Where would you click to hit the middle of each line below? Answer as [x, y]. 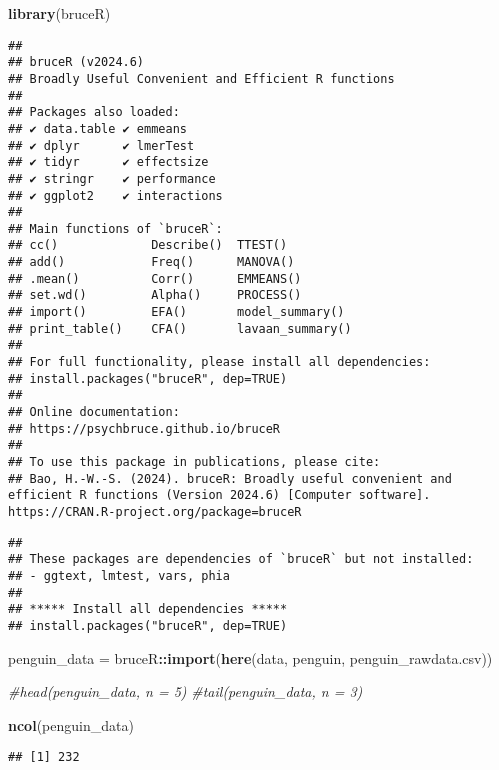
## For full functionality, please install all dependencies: [219, 362]
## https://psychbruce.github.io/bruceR [144, 428]
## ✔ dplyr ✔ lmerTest [101, 145]
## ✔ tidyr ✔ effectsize [108, 162]
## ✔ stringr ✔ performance [112, 178]
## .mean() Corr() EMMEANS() [155, 278]
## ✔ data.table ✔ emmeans [97, 128]
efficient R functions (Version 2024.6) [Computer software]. [219, 495]
